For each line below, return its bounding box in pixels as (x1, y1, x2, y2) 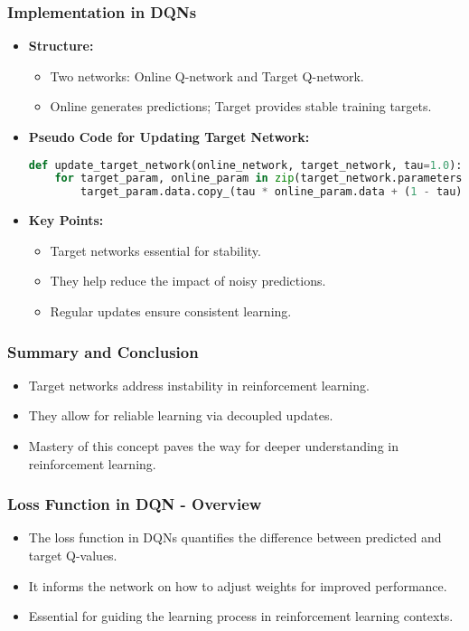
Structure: (28, 36, 94, 55)
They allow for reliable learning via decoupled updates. (28, 406, 333, 425)
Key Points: (28, 211, 104, 230)
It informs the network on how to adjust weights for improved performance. (28, 576, 447, 595)
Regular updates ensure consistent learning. (50, 302, 292, 320)
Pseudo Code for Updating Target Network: (28, 127, 310, 146)
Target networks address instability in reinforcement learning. (28, 375, 370, 394)
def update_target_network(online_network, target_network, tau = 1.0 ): (28, 158, 463, 172)
